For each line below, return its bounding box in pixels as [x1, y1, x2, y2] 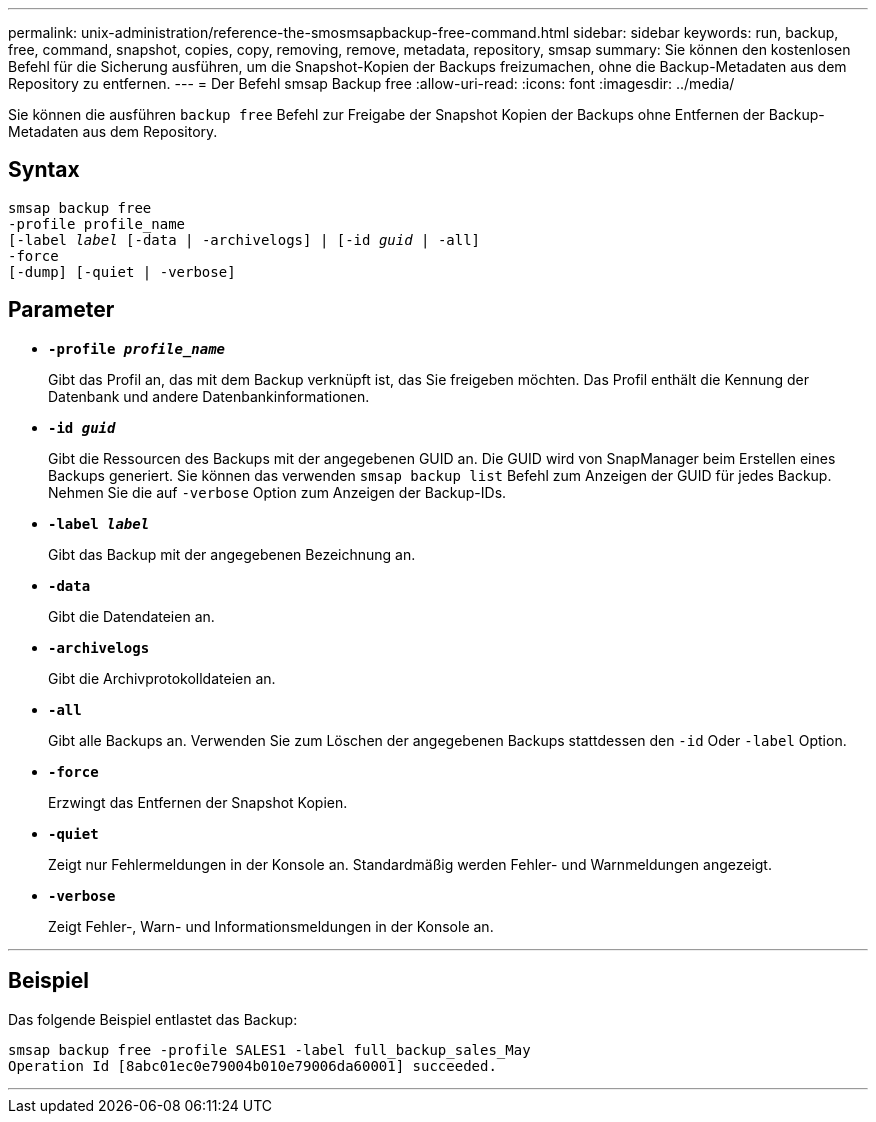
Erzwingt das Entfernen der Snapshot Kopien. [48, 793, 348, 811]
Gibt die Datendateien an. [48, 607, 215, 625]
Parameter [8, 297, 115, 323]
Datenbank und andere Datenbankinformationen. [48, 387, 370, 405]
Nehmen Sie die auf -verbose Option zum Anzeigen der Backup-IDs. [48, 483, 507, 501]
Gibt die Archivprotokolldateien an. [48, 669, 276, 687]
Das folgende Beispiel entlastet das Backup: [8, 1010, 298, 1028]
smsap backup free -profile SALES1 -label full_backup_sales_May [8, 1041, 531, 1058]
